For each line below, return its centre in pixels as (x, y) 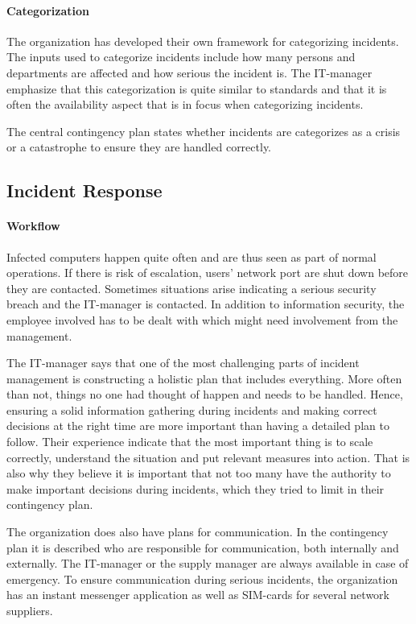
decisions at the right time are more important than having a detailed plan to (198, 426)
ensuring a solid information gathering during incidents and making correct (192, 409)
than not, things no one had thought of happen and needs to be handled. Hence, (205, 394)
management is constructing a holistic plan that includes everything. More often (204, 378)
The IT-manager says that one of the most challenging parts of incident (183, 363)
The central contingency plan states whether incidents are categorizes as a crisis (204, 131)
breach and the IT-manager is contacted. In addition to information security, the (206, 304)
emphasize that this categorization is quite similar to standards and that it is (197, 88)
